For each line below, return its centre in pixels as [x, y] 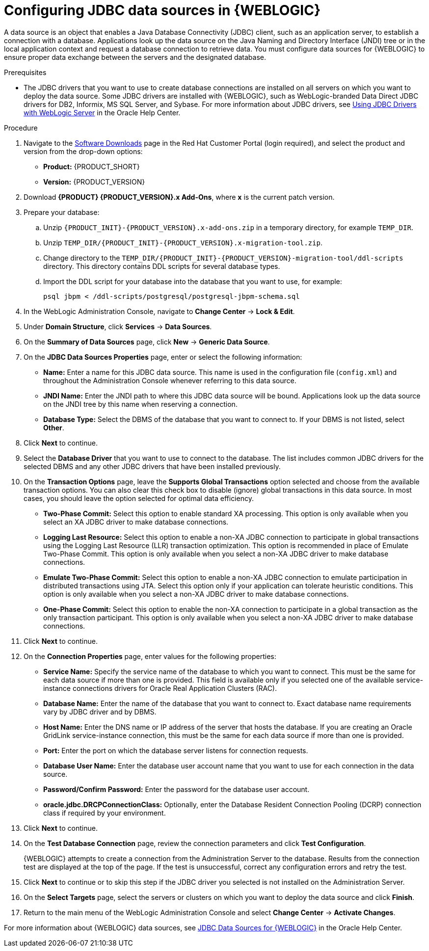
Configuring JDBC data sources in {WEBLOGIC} [162, 10]
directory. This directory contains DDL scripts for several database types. [162, 266]
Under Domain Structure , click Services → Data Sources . [118, 326]
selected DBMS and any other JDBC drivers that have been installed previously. [152, 466]
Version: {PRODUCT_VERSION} [94, 182]
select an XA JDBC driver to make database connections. [136, 522]
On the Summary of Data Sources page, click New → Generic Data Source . [147, 342]
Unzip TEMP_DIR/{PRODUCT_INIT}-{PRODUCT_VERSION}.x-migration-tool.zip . [183, 242]
